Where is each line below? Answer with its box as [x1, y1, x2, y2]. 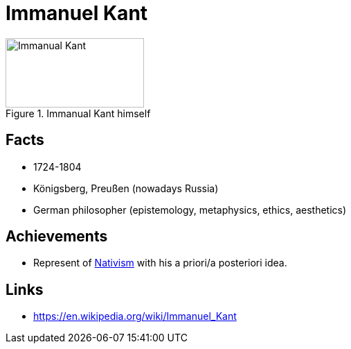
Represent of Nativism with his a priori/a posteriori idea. [33, 257, 287, 269]
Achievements [6, 228, 108, 246]
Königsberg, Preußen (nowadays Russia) [33, 182, 219, 194]
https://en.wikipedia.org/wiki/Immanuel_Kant [33, 310, 237, 323]
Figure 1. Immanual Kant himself [6, 107, 151, 119]
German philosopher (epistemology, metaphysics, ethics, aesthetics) [33, 203, 347, 216]
